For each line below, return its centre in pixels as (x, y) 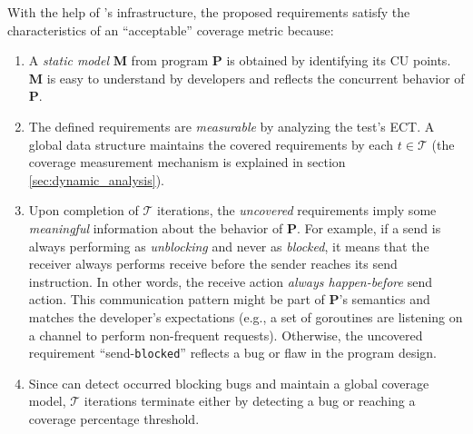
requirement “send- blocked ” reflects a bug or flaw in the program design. (232, 353)
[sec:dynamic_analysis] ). (96, 179)
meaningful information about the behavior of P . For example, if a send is (235, 227)
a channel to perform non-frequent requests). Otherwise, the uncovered (226, 335)
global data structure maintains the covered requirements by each (211, 144)
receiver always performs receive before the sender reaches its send (213, 264)
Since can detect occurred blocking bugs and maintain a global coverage (229, 383)
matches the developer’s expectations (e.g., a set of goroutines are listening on (246, 316)
